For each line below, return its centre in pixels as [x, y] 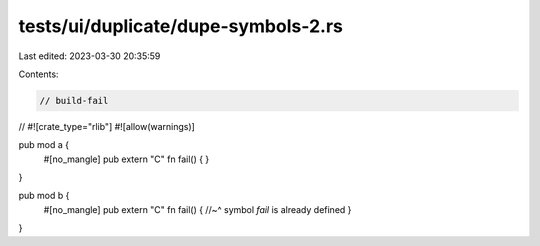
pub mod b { [44, 196]
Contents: [38, 74]
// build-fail [74, 100]
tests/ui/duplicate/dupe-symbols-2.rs [181, 26]
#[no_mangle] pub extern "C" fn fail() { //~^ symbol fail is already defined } [197, 209]
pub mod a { [44, 145]
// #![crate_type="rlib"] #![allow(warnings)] [106, 126]
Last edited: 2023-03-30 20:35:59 [89, 56]
